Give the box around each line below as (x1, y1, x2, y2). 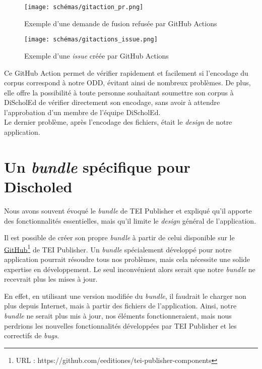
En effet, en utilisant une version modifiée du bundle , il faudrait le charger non (4, 290, 246, 301)
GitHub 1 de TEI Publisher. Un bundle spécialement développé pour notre (4, 242, 232, 254)
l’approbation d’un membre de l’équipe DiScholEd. (4, 107, 161, 117)
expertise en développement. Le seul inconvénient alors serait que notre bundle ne (4, 263, 255, 274)
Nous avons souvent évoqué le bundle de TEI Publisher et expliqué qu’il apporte (4, 205, 252, 216)
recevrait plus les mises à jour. (4, 274, 98, 284)
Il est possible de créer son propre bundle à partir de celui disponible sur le (4, 232, 235, 243)
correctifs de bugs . (4, 330, 59, 341)
